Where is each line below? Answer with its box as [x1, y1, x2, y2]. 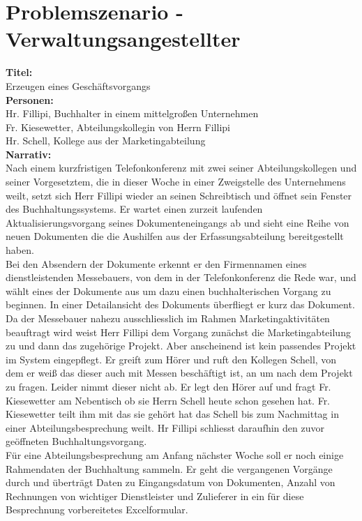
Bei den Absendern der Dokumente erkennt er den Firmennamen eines [6, 256, 307, 271]
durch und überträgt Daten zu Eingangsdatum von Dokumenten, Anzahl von [6, 475, 335, 490]
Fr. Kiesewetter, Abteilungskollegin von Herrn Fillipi [6, 119, 230, 134]
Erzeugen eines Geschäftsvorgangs [6, 78, 151, 93]
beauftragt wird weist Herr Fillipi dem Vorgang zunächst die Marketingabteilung [6, 324, 351, 339]
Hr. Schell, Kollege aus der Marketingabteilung [6, 133, 206, 148]
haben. [6, 243, 34, 257]
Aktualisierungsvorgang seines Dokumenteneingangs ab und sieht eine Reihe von [6, 215, 349, 229]
